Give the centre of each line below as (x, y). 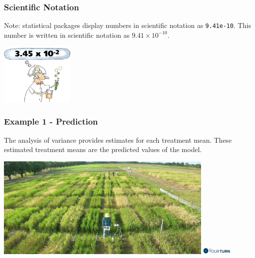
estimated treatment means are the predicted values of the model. (103, 149)
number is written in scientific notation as (67, 35)
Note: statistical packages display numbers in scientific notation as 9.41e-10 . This (127, 25)
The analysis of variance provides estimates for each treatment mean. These (118, 140)
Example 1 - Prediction (51, 121)
